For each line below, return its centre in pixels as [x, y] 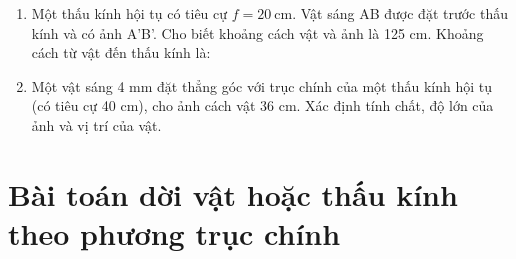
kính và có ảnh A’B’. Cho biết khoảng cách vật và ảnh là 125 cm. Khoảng [257, 32]
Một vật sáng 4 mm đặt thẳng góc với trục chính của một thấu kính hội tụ [261, 85]
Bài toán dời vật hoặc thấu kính [233, 193]
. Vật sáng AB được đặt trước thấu [400, 13]
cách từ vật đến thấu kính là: [121, 52]
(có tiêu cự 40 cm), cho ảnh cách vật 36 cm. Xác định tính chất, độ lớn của [262, 105]
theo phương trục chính [174, 232]
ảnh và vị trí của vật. [96, 124]
